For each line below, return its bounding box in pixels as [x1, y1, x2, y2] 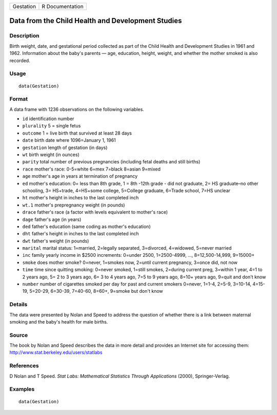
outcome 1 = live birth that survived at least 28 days [22, 130, 132, 136]
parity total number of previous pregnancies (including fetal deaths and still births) [22, 159, 201, 165]
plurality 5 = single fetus [22, 123, 81, 129]
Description [9, 32, 39, 40]
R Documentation [42, 3, 84, 10]
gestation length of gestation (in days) [22, 144, 108, 150]
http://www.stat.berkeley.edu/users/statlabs [9, 349, 103, 355]
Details [9, 301, 28, 308]
